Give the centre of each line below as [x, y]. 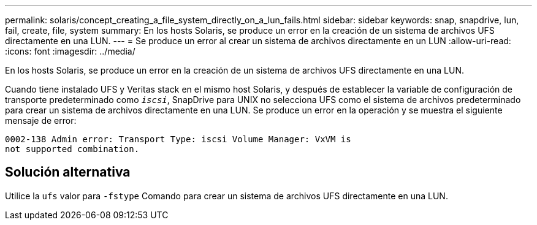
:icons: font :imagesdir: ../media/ [70, 51]
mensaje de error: [41, 120]
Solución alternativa [68, 172]
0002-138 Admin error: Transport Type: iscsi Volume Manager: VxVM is [178, 139]
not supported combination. [72, 149]
